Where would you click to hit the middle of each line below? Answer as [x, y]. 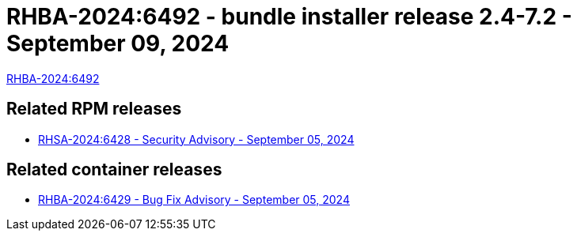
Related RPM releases [94, 109]
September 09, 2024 [118, 43]
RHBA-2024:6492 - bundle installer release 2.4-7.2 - [289, 17]
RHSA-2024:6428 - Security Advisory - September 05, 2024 [196, 139]
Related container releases [114, 170]
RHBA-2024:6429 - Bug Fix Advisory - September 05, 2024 [194, 200]
